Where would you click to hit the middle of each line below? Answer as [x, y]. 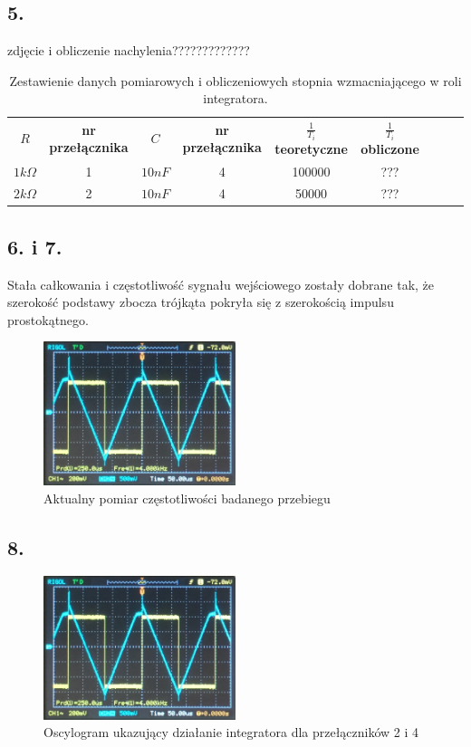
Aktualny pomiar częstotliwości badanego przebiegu [187, 498]
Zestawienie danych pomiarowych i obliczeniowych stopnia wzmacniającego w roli [235, 80]
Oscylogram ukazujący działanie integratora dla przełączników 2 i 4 [231, 732]
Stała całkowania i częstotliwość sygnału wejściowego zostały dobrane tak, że [221, 284]
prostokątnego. [48, 319]
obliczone [390, 148]
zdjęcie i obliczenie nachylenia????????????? [129, 50]
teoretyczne [311, 148]
